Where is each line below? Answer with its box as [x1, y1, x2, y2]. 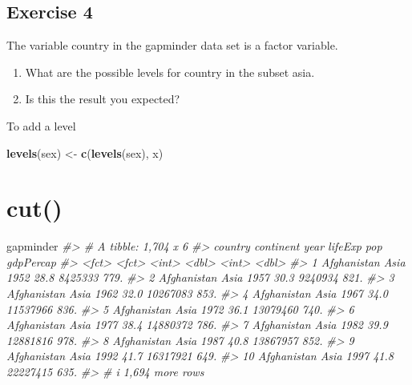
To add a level [6, 117, 76, 134]
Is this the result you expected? [25, 90, 180, 107]
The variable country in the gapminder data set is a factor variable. [6, 37, 338, 54]
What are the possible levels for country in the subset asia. [25, 63, 315, 80]
